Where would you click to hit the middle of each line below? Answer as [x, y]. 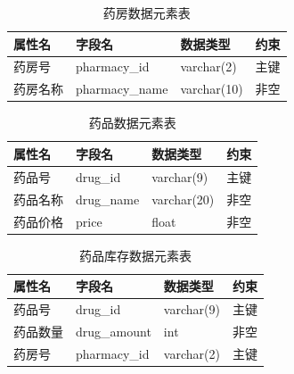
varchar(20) [183, 199]
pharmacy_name [122, 89]
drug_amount [114, 331]
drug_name [108, 199]
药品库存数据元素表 [135, 255]
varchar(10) [212, 89]
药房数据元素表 [147, 12]
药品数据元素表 [132, 123]
